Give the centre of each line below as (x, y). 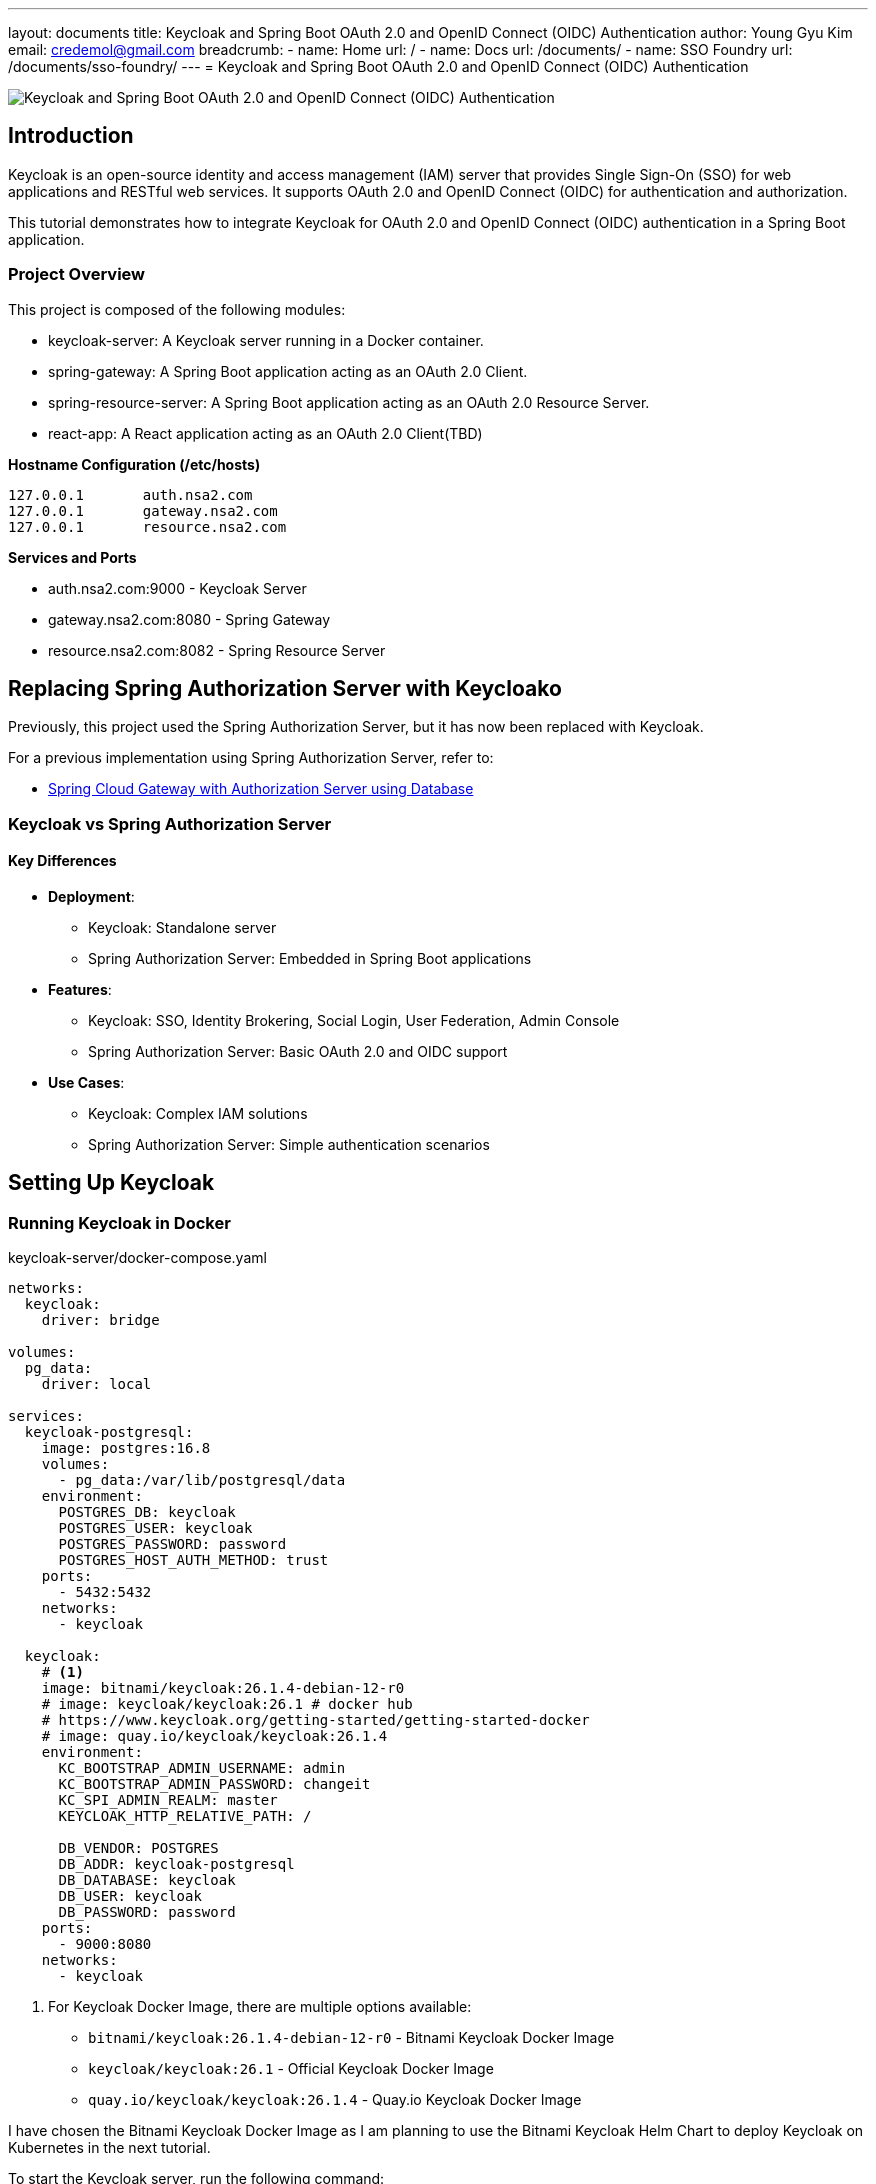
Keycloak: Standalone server (182, 928)
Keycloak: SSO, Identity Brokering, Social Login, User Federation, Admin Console (354, 1021)
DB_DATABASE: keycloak (147, 1880)
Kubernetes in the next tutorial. (109, 2148)
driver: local (96, 1384)
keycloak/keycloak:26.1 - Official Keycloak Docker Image (291, 2069)
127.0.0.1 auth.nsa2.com (130, 494)
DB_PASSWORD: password (147, 1912)
